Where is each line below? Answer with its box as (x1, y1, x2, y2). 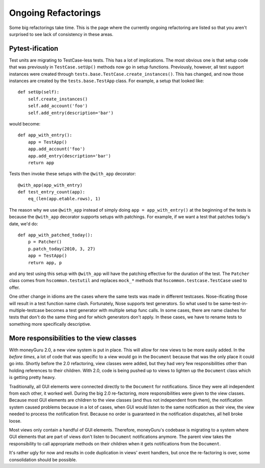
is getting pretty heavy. (9, 374, 56, 380)
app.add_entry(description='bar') (27, 153, 111, 158)
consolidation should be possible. (9, 457, 77, 463)
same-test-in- (219, 300, 248, 306)
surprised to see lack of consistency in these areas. (9, 31, 114, 37)
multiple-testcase (9, 307, 45, 313)
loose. (9, 418, 22, 424)
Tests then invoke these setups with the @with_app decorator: (9, 171, 136, 177)
